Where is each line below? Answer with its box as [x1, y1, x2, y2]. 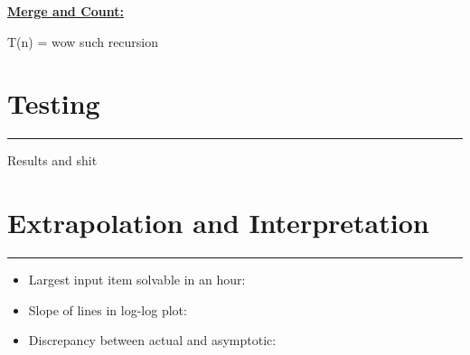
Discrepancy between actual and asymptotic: [28, 331, 277, 350]
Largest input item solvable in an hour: [28, 270, 246, 289]
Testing [7, 85, 100, 122]
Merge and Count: [7, 2, 125, 20]
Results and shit [7, 151, 98, 170]
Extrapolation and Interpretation [7, 204, 429, 241]
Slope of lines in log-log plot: [28, 300, 187, 319]
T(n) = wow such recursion [7, 32, 159, 51]
